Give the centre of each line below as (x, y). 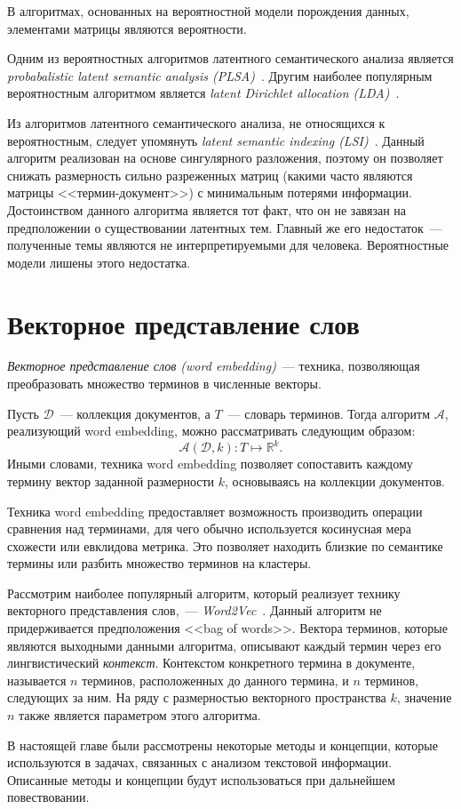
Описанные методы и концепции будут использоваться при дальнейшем (201, 779)
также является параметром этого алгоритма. (140, 715)
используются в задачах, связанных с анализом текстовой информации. (199, 762)
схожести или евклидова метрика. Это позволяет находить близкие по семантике (225, 545)
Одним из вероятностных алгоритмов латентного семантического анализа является (230, 58)
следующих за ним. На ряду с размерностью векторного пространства (197, 697)
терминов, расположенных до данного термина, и (215, 680)
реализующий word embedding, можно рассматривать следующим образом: (211, 431)
